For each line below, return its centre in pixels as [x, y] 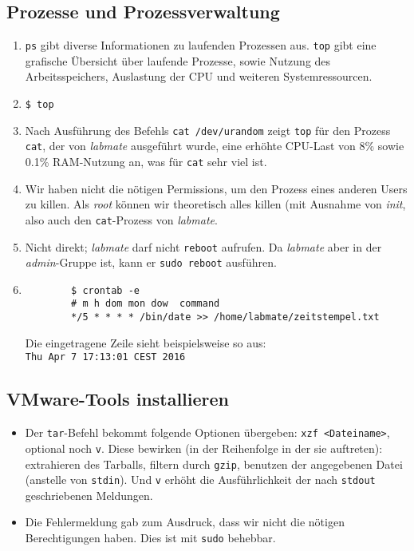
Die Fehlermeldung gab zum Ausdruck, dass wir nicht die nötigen [185, 522]
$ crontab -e [105, 290]
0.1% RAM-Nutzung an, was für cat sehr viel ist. [146, 162]
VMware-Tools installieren [118, 399]
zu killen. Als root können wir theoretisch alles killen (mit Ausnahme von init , [215, 204]
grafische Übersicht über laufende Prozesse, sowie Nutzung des [178, 60]
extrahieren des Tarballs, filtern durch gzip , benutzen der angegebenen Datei [214, 464]
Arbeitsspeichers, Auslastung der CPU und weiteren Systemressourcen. [199, 76]
